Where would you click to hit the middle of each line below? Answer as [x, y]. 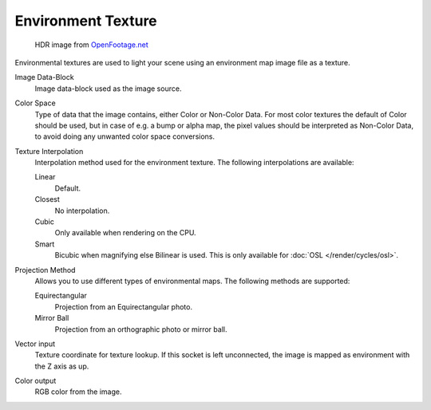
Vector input [35, 344]
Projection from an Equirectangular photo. [124, 306]
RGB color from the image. [79, 392]
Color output [36, 381]
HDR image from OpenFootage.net [91, 45]
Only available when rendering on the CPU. [125, 233]
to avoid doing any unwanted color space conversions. [125, 136]
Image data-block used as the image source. [108, 89]
